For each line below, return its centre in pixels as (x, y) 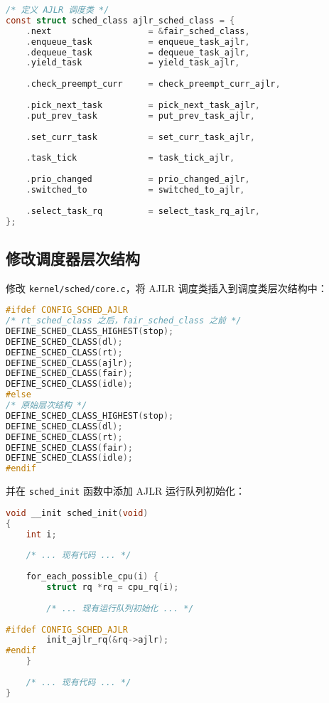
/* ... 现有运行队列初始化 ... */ (120, 608)
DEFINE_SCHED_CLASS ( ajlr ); (69, 363)
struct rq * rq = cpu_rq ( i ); (113, 587)
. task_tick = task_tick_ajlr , (130, 158)
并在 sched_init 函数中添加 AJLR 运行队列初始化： (126, 491)
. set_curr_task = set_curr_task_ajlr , (140, 137)
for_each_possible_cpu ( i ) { (92, 577)
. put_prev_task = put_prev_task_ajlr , (140, 116)
